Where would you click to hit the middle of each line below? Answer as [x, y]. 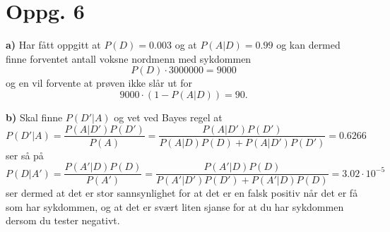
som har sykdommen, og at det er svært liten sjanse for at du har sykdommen [175, 206]
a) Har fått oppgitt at [53, 45]
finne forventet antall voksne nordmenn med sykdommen [129, 58]
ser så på [25, 155]
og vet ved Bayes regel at [168, 117]
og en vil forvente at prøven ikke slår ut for [99, 83]
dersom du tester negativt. [63, 220]
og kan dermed [308, 45]
